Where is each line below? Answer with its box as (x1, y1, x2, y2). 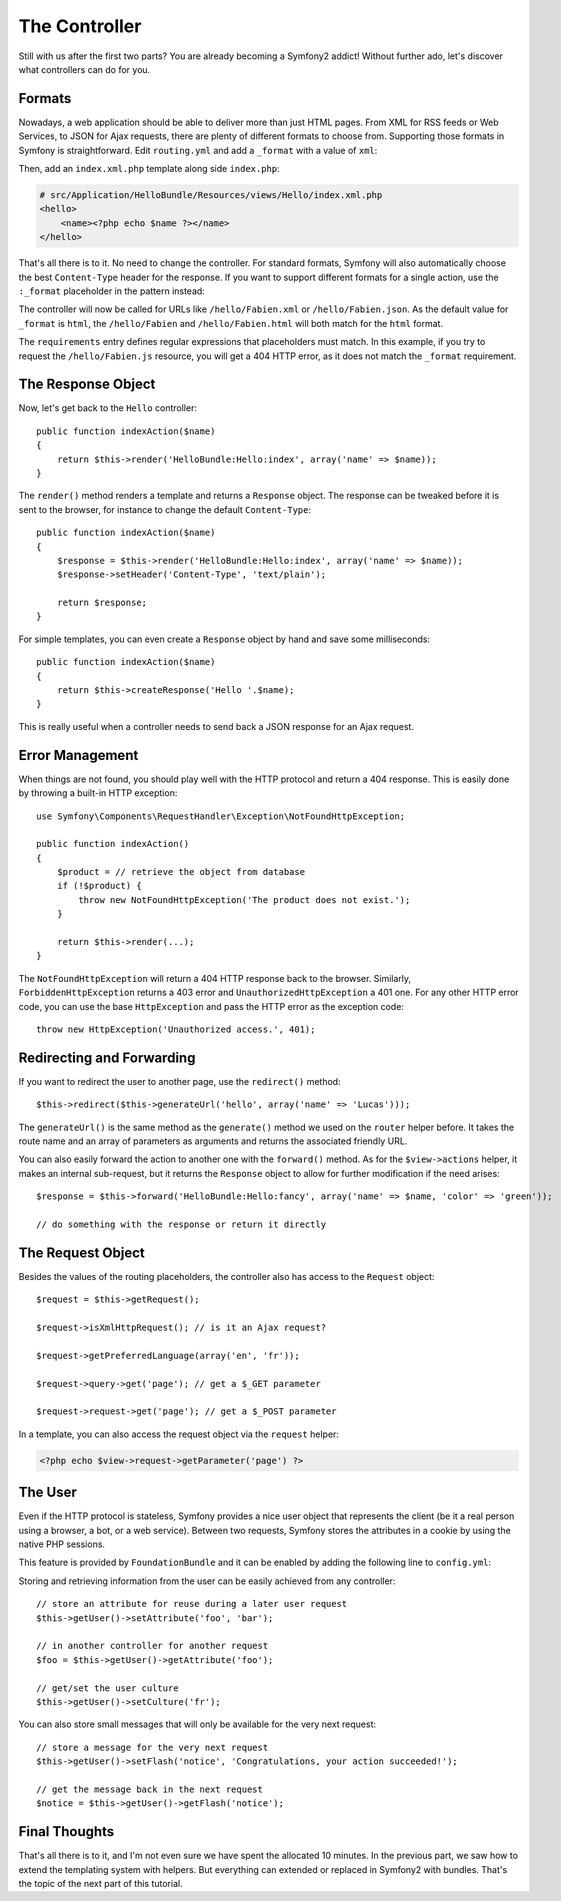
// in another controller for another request (36, 1640, 269, 1652)
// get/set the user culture (36, 1682, 179, 1694)
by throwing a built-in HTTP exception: (18, 787, 178, 799)
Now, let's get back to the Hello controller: (18, 402, 197, 414)
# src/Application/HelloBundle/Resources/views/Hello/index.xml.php (39, 190, 383, 200)
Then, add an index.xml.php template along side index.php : (18, 163, 280, 175)
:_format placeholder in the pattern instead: (18, 285, 205, 297)
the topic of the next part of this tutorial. (18, 1878, 184, 1890)
